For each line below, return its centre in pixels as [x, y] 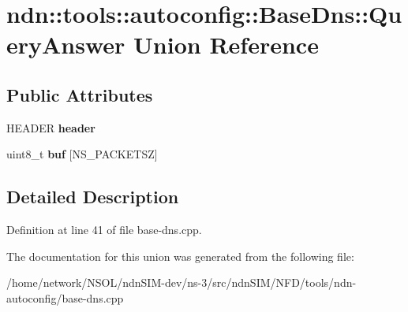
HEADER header [51, 127]
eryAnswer [66, 45]
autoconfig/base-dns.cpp [65, 297]
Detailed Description [93, 197]
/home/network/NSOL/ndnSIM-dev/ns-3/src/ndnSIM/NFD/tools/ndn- [182, 282]
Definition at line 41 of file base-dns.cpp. [104, 230]
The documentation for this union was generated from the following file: [180, 256]
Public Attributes [80, 94]
